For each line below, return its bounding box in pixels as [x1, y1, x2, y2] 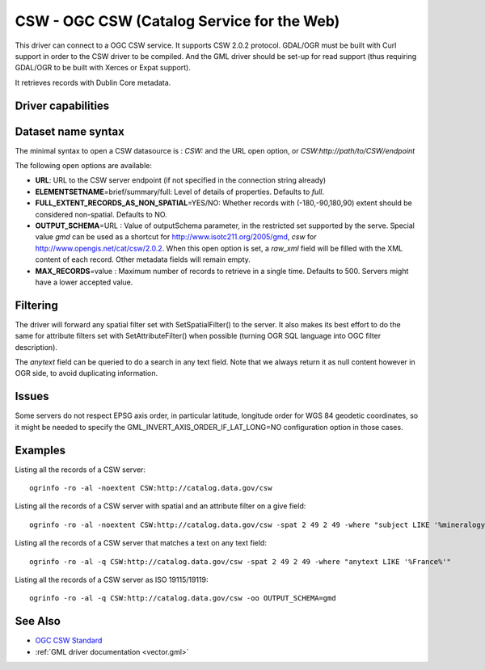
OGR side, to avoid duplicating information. [15, 369, 158, 378]
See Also [15, 614, 61, 628]
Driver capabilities [15, 99, 110, 112]
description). [15, 342, 58, 352]
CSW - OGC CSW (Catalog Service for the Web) [15, 12, 340, 30]
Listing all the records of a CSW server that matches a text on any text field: [15, 538, 267, 548]
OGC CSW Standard [35, 635, 103, 646]
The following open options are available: [15, 161, 153, 171]
